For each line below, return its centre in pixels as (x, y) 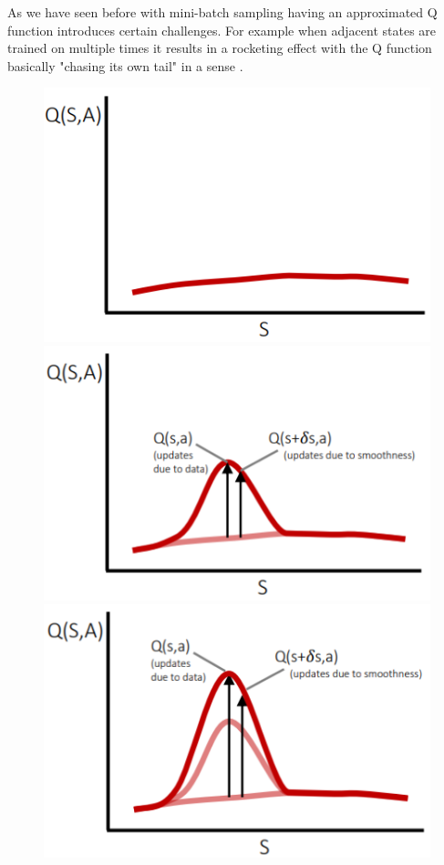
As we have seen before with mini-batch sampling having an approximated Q (222, 12)
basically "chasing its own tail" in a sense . (125, 65)
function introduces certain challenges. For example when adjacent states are (222, 30)
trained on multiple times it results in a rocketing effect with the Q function (220, 48)
